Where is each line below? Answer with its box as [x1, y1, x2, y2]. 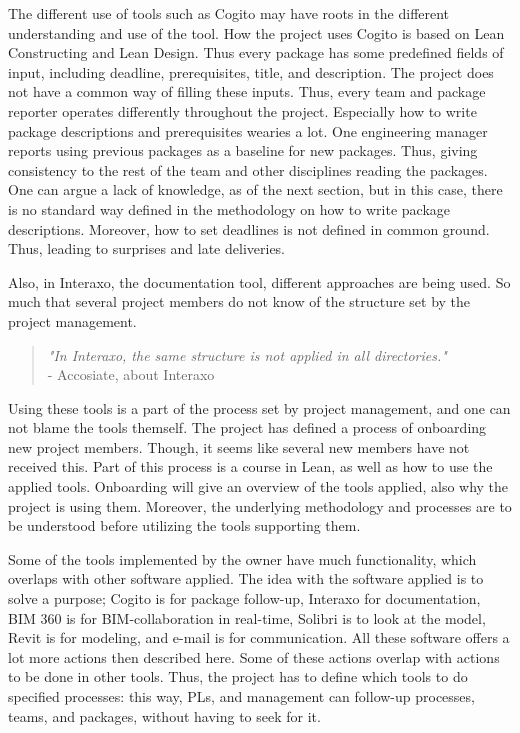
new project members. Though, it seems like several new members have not [8, 436, 470, 457]
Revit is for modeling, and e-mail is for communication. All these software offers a [8, 627, 510, 648]
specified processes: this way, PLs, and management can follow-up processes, [8, 686, 475, 706]
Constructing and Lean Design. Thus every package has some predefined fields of [8, 42, 504, 63]
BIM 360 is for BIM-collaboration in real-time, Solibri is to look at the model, [8, 607, 486, 628]
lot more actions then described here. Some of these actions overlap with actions [8, 646, 500, 667]
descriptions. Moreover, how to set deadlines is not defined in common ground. [8, 218, 490, 239]
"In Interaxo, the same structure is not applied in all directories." [47, 344, 447, 365]
